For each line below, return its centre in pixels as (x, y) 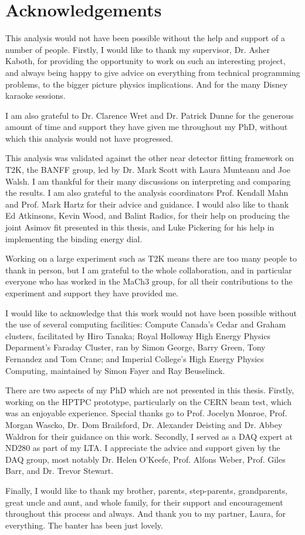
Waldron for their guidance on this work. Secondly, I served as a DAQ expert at (149, 436)
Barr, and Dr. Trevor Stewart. (60, 471)
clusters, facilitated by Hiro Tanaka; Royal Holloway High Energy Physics (138, 335)
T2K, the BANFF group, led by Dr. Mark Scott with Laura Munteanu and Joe (148, 170)
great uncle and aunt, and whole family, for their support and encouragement (144, 502)
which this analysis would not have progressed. (89, 138)
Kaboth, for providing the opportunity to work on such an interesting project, (145, 61)
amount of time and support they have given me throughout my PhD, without (147, 127)
